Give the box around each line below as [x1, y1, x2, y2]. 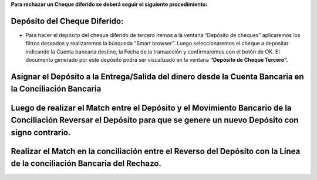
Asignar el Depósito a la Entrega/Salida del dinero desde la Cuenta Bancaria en [11, 71, 305, 82]
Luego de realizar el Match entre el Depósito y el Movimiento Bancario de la [11, 103, 292, 113]
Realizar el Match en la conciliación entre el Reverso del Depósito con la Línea [11, 146, 301, 156]
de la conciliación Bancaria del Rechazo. [11, 159, 161, 169]
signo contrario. [11, 127, 71, 138]
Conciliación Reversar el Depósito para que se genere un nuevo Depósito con [11, 115, 299, 125]
